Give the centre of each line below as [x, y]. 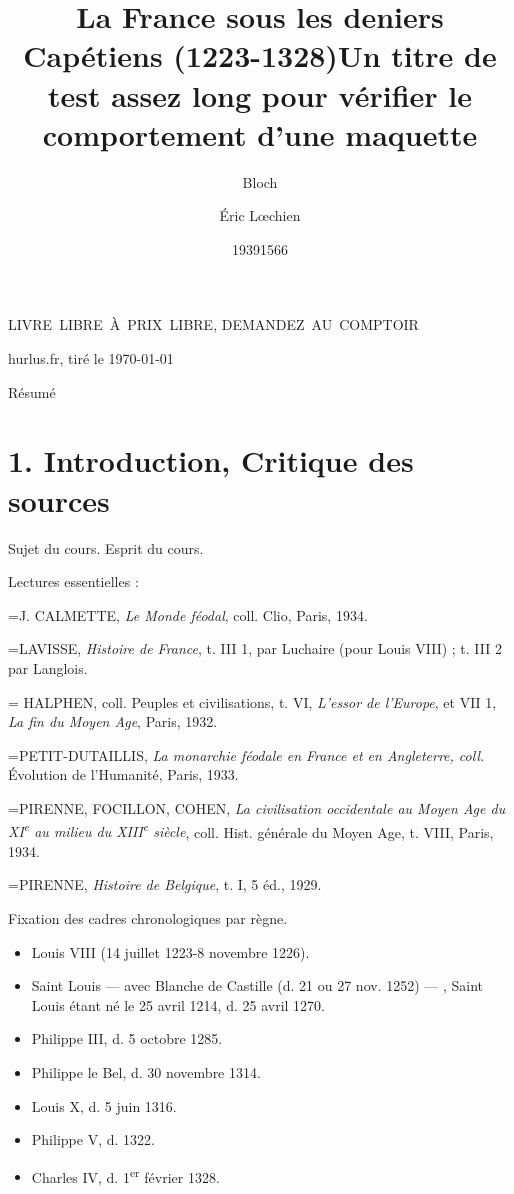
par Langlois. [48, 667]
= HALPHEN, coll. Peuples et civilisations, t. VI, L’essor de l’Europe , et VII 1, [252, 701]
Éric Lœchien [260, 215]
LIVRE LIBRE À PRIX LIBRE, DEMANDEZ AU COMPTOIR [213, 324]
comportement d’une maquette [260, 133]
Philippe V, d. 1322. [93, 1139]
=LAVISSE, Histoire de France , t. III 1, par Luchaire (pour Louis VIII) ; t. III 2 [255, 648]
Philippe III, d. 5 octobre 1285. [127, 1038]
